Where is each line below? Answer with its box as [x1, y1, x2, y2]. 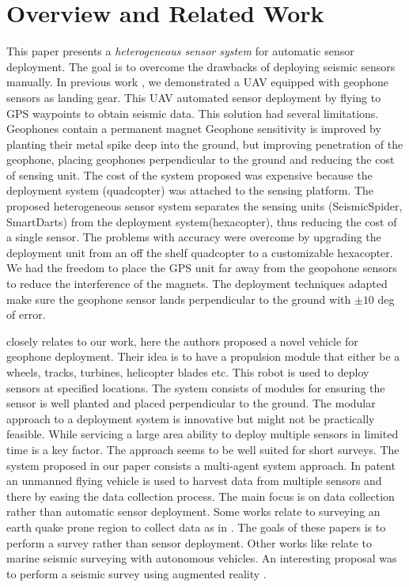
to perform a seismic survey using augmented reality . [6, 565, 267, 581]
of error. [6, 306, 46, 323]
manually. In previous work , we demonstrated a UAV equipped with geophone [6, 74, 388, 90]
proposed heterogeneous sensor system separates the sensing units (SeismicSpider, [6, 198, 403, 214]
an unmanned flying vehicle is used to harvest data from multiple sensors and [6, 472, 382, 489]
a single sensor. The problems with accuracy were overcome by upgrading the [6, 229, 381, 245]
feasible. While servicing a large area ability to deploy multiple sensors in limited [6, 426, 399, 442]
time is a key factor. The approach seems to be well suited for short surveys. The [6, 441, 400, 457]
